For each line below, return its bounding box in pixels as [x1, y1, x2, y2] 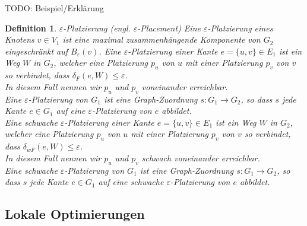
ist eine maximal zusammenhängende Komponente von [62, 33, 261, 46]
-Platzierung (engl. [63, 21, 131, 34]
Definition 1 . [5, 21, 57, 34]
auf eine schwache [98, 176, 164, 188]
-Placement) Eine [137, 21, 201, 34]
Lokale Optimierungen [5, 205, 145, 223]
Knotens [5, 33, 34, 46]
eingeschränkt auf [5, 44, 68, 57]
